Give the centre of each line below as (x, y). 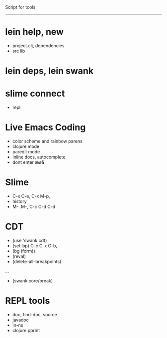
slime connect (35, 94)
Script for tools (20, 7)
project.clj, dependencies (38, 45)
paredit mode (26, 152)
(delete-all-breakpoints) (37, 261)
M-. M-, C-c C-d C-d (34, 206)
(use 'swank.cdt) (30, 240)
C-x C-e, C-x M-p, (31, 196)
